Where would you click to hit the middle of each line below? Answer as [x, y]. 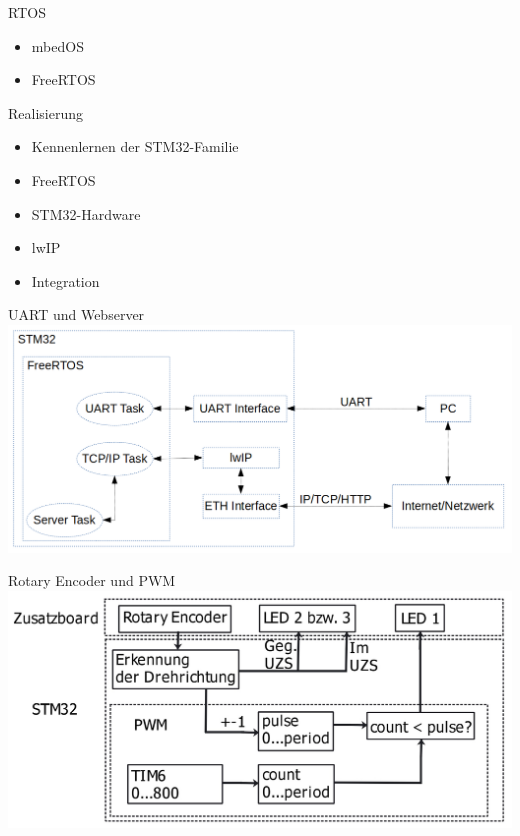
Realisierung [45, 112]
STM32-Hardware [86, 213]
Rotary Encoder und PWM [92, 580]
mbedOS [57, 45]
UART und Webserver [76, 314]
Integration [65, 280]
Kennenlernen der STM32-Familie [135, 146]
